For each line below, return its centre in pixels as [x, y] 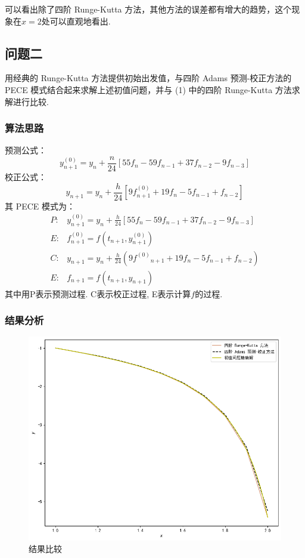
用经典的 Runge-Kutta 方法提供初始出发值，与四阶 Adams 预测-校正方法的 [148, 78]
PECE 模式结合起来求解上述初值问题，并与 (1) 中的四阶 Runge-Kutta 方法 [148, 89]
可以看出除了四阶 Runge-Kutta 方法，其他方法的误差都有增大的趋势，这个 [148, 9]
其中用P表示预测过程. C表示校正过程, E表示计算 [98, 293]
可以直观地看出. [80, 21]
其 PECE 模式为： [40, 206]
